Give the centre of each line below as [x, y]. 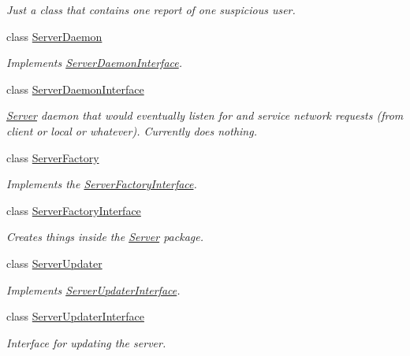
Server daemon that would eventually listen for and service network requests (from [205, 115]
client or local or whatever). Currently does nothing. [132, 130]
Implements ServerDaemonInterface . [95, 63]
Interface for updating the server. [86, 342]
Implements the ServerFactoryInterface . [102, 184]
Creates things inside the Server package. [105, 237]
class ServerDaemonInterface [75, 89]
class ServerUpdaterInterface [75, 316]
